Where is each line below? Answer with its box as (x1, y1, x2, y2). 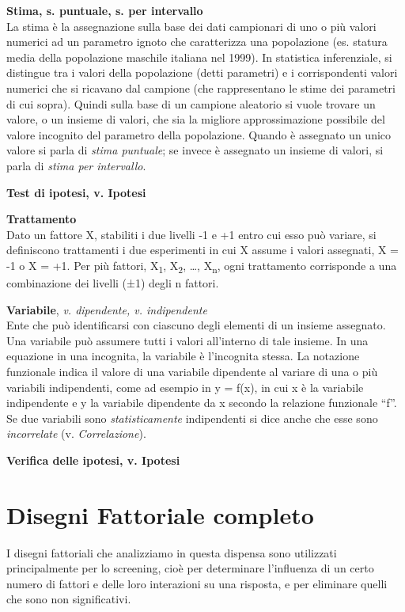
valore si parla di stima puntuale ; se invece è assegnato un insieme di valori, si (6, 142, 384, 158)
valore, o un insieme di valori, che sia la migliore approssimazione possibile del (6, 111, 385, 127)
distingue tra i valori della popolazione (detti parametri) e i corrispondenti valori (6, 64, 398, 81)
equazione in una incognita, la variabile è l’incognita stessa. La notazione (6, 348, 360, 364)
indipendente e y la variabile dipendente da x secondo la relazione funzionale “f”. (6, 394, 397, 411)
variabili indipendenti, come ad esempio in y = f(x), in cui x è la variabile (6, 378, 364, 395)
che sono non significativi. (6, 591, 131, 607)
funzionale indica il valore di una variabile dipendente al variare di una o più (6, 363, 378, 379)
